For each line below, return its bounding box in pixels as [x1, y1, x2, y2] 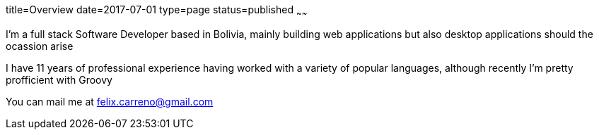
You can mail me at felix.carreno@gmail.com [6, 95, 214, 108]
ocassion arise [6, 39, 74, 52]
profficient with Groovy [6, 73, 112, 86]
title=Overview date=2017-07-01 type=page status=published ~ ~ [6, 4, 308, 18]
